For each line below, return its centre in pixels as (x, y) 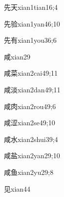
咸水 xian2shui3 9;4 (31, 139)
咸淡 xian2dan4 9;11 (32, 89)
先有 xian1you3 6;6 (30, 40)
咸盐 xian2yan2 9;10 (32, 155)
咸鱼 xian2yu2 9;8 (29, 172)
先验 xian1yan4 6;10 (32, 23)
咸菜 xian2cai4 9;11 (31, 73)
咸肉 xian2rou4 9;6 (30, 106)
